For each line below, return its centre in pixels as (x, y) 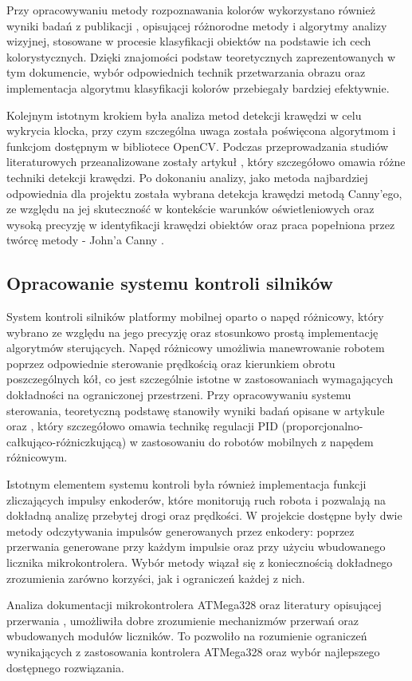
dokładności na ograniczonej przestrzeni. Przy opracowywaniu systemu (179, 395)
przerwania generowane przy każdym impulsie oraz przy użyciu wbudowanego (196, 546)
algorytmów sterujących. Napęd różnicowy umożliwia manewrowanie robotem (196, 348)
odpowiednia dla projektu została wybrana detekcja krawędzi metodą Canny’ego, (204, 193)
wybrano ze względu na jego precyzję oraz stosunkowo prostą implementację (192, 332)
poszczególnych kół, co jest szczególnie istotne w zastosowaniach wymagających (200, 379)
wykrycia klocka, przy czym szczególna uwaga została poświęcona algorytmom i (201, 131)
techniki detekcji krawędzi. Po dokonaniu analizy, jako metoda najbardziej (187, 177)
